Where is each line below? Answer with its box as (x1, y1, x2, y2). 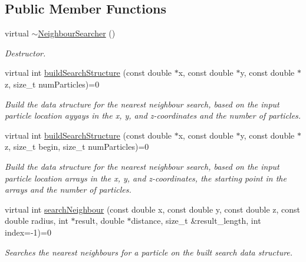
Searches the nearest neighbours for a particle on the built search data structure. (5, 246, 293, 258)
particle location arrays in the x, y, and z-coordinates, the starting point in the (5, 172, 287, 184)
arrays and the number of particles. (5, 183, 131, 196)
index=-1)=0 (5, 226, 51, 238)
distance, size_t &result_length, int (131, 214, 261, 227)
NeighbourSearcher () (38, 27, 116, 39)
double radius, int (5, 214, 68, 227)
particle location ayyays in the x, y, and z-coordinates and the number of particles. (5, 109, 301, 122)
